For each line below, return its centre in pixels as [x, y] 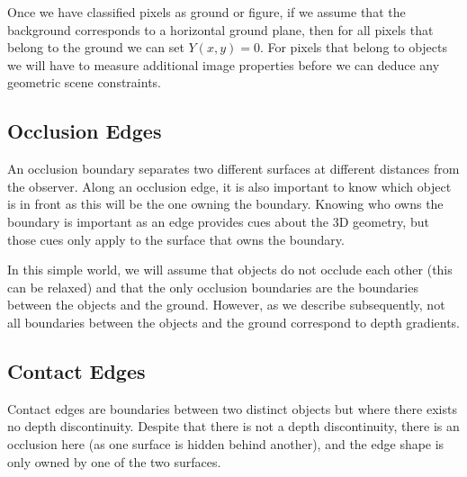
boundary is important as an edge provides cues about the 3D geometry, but [218, 221]
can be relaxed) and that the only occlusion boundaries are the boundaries [213, 287]
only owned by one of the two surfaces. [114, 461]
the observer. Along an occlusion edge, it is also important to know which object [229, 186]
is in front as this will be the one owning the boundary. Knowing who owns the [225, 204]
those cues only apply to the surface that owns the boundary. [176, 239]
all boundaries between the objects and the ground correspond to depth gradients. [233, 322]
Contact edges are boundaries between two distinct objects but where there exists [232, 408]
